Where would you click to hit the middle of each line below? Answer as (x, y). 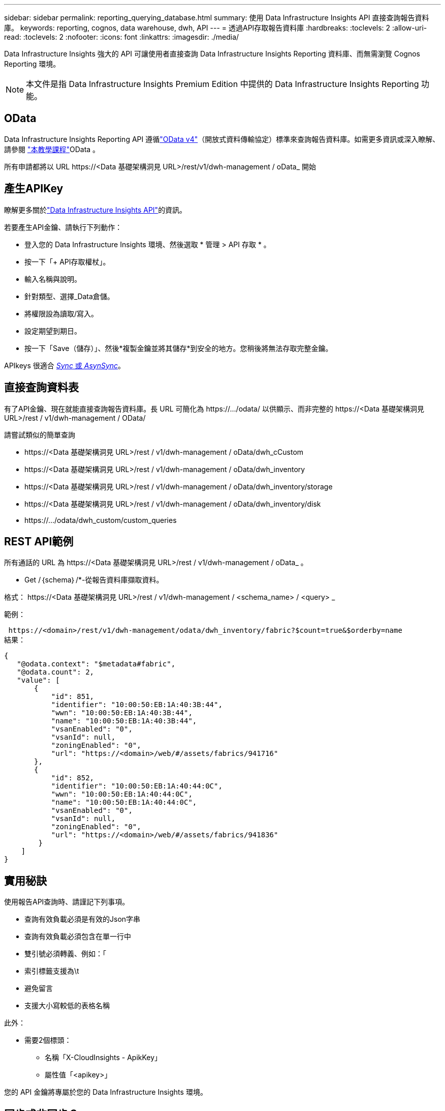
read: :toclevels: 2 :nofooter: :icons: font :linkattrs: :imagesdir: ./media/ (122, 37)
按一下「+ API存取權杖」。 (67, 261)
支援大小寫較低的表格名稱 (67, 1006)
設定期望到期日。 (53, 331)
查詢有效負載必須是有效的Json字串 (83, 919)
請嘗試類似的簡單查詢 (40, 434)
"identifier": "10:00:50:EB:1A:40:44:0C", (137, 786)
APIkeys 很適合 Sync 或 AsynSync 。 (65, 365)
